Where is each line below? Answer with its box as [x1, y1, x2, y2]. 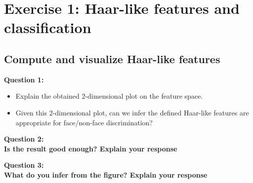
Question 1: [4, 74, 44, 84]
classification [4, 17, 91, 37]
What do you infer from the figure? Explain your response [4, 169, 208, 180]
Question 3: [4, 160, 44, 170]
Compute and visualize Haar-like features [4, 51, 220, 66]
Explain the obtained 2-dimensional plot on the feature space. [15, 91, 203, 101]
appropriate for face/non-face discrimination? [15, 117, 153, 127]
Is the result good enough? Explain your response [4, 143, 177, 153]
